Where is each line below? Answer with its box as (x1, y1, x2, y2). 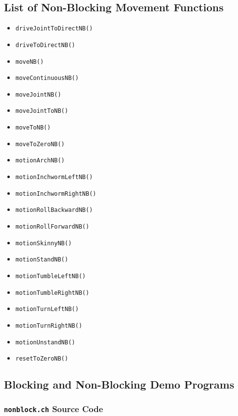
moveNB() (15, 58, 44, 65)
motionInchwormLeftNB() (15, 174, 93, 181)
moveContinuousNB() (15, 75, 79, 82)
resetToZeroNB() (15, 355, 69, 363)
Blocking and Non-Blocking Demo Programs (4, 377, 235, 392)
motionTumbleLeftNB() (15, 273, 86, 280)
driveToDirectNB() (15, 41, 75, 49)
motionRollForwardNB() (15, 223, 90, 231)
